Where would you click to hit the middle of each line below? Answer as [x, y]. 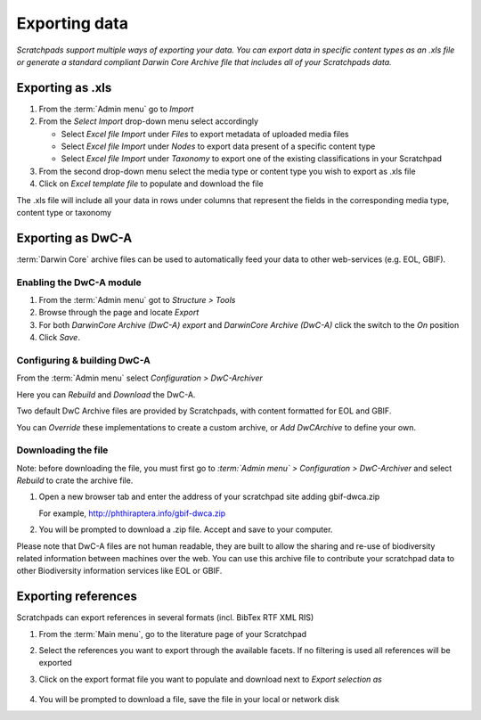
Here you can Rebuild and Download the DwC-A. [106, 394]
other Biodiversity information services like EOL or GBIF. [119, 571]
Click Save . [59, 338]
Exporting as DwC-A [74, 237]
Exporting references [77, 597]
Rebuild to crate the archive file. [75, 480]
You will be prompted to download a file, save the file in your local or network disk [189, 700]
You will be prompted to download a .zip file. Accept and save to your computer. [186, 529]
